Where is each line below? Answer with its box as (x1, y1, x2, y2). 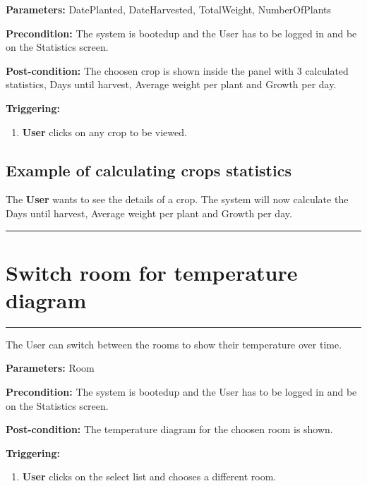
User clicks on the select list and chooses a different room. (22, 469, 277, 484)
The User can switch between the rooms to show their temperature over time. (6, 336, 342, 351)
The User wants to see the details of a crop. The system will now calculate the (6, 192, 349, 207)
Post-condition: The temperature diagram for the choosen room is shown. (6, 422, 333, 437)
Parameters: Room (6, 360, 95, 375)
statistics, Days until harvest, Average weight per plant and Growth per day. (6, 77, 337, 92)
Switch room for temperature (6, 257, 298, 286)
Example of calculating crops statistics (6, 159, 291, 181)
